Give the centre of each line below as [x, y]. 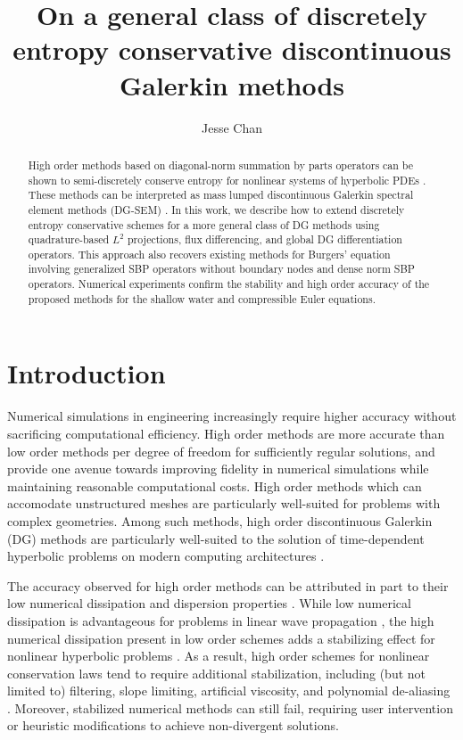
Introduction [87, 373]
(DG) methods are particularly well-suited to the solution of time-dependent [216, 538]
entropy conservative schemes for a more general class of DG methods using [204, 224]
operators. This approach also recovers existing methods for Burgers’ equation [209, 254]
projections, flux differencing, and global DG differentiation [265, 239]
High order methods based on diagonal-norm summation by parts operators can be [221, 164]
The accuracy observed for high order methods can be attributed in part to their [228, 585]
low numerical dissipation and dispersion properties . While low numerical [209, 603]
